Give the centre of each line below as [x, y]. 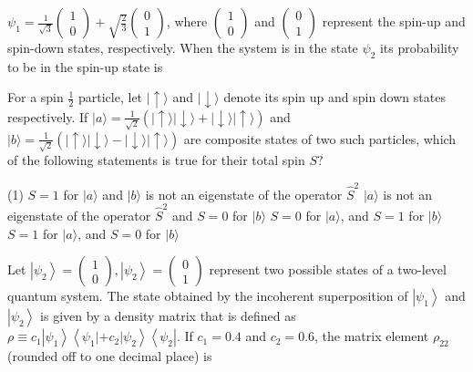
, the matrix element [372, 336]
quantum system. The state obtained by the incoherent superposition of [208, 296]
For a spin [36, 97]
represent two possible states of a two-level [328, 269]
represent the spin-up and [394, 21]
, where [187, 21]
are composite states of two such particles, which [320, 138]
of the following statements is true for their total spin [156, 160]
